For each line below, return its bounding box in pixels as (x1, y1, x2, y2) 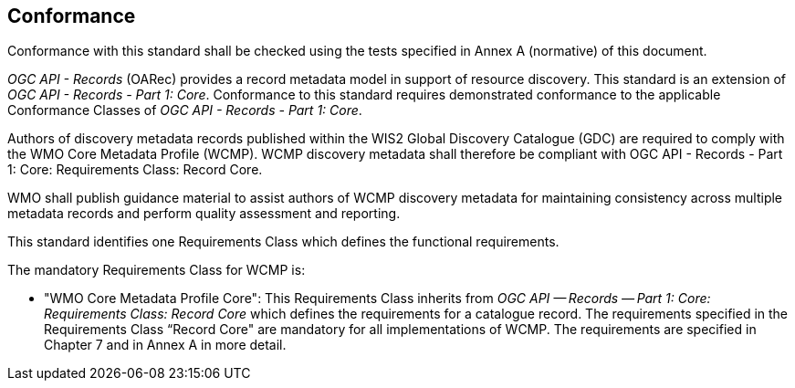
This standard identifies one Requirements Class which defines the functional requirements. (7, 234, 560, 250)
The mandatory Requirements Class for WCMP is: (7, 262, 306, 278)
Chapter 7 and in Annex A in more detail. (44, 337, 287, 353)
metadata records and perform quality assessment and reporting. (7, 205, 401, 222)
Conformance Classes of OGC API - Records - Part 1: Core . (7, 102, 362, 119)
